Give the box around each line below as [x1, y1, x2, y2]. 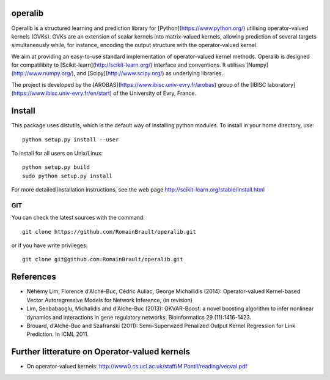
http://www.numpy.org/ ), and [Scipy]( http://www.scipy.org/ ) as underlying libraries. [13, 70, 223, 77]
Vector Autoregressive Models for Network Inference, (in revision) [26, 296, 193, 304]
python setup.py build [22, 164, 90, 171]
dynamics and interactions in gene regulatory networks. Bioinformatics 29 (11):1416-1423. [26, 313, 252, 321]
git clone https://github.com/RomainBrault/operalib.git [22, 228, 197, 235]
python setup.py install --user [22, 136, 119, 143]
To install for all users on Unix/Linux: [11, 149, 103, 157]
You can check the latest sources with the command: [11, 214, 145, 222]
